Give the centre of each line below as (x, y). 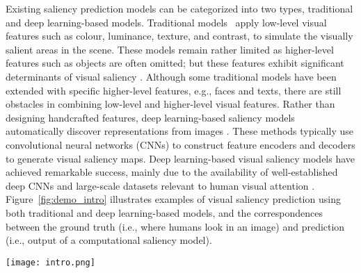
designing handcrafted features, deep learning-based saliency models (150, 117)
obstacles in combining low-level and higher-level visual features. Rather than (170, 104)
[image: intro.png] (50, 262)
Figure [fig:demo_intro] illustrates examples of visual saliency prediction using (173, 199)
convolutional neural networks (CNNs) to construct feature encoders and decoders (180, 144)
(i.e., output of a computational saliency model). (109, 240)
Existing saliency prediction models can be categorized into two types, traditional (179, 8)
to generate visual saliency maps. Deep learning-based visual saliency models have (180, 158)
